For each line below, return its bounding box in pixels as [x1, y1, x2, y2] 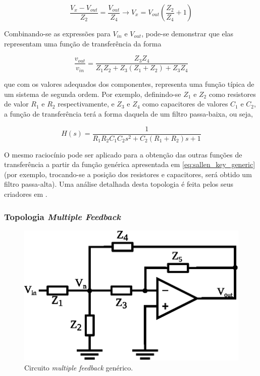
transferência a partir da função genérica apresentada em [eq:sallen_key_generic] [4, 159, 255, 170]
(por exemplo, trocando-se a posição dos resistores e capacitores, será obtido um [4, 169, 252, 179]
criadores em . [4, 189, 47, 199]
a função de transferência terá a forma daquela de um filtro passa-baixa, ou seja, [4, 109, 253, 119]
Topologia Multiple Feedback [4, 210, 121, 223]
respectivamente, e [58, 98, 115, 109]
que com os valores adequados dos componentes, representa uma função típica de [4, 79, 254, 89]
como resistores [209, 88, 256, 99]
